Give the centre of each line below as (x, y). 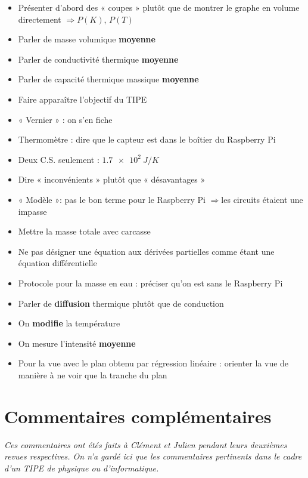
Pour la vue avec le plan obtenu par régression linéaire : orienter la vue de (153, 363)
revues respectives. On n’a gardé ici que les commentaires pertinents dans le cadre (153, 456)
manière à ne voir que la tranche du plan (93, 374)
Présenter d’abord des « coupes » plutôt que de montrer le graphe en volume (159, 7)
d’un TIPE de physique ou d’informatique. (82, 468)
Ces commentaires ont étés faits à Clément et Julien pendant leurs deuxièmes (146, 444)
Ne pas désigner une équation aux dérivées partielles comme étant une (146, 251)
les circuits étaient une (262, 199)
